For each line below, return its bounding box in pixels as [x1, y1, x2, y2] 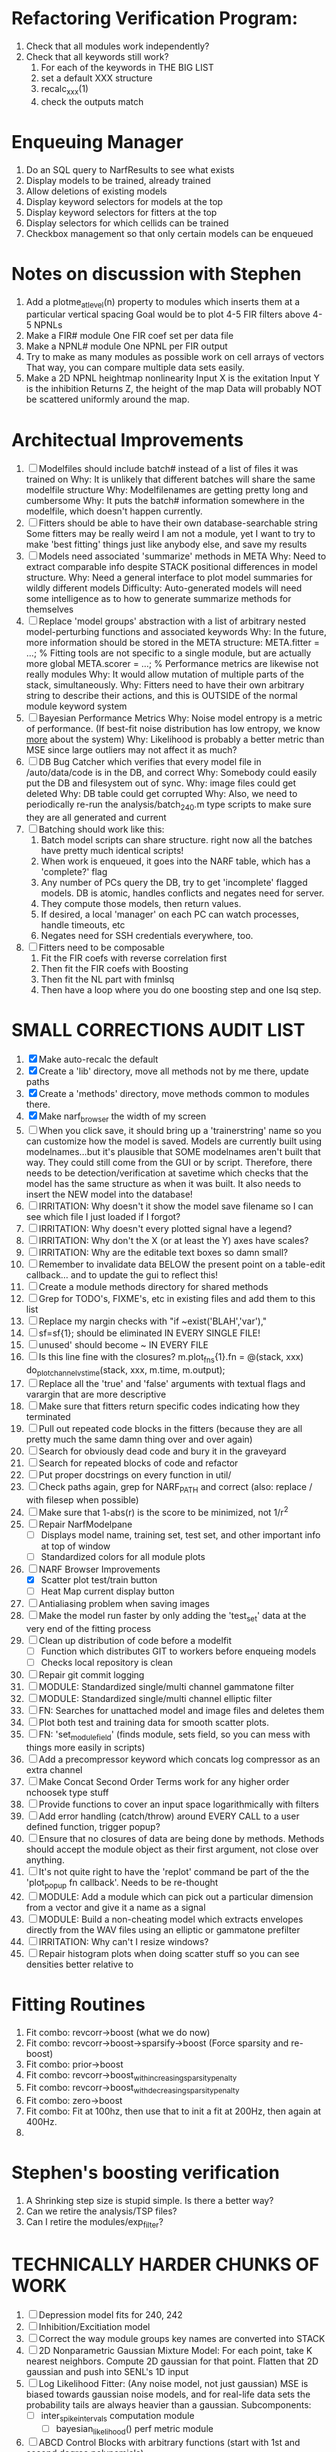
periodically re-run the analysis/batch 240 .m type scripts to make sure [25, 798, 312, 813]
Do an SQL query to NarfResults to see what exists [25, 163, 235, 176]
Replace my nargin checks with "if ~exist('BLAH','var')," [38, 1315, 268, 1327]
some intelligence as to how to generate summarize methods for [25, 593, 292, 605]
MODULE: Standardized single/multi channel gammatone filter [38, 1681, 294, 1693]
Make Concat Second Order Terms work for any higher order [38, 1775, 290, 1787]
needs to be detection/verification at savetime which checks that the [25, 1167, 309, 1179]
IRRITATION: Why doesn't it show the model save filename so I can [38, 1200, 314, 1212]
